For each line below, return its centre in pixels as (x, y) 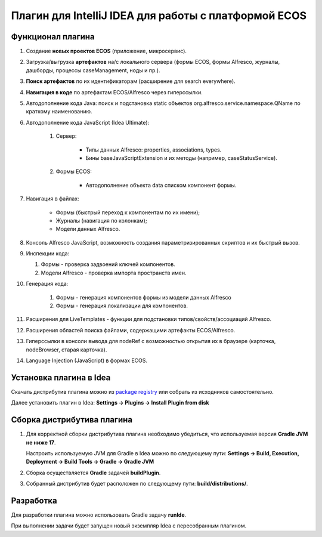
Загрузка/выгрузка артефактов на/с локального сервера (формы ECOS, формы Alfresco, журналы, (153, 62)
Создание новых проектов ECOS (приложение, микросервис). (106, 51)
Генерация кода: (47, 284)
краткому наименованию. (59, 112)
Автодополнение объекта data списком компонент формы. (161, 185)
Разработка (34, 500)
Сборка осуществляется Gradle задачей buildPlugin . (93, 473)
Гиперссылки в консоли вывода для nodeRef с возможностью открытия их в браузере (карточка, (151, 341)
